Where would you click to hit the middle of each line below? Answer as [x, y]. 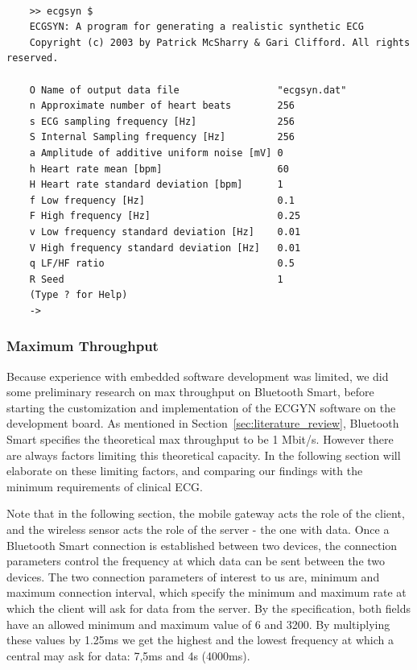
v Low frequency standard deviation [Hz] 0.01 [165, 232]
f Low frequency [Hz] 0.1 [162, 200]
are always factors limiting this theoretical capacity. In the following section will [204, 455]
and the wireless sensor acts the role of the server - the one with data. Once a [198, 529]
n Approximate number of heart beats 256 [162, 106]
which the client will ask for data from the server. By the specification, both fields [208, 608]
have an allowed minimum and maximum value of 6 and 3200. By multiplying [198, 624]
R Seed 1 [156, 279]
